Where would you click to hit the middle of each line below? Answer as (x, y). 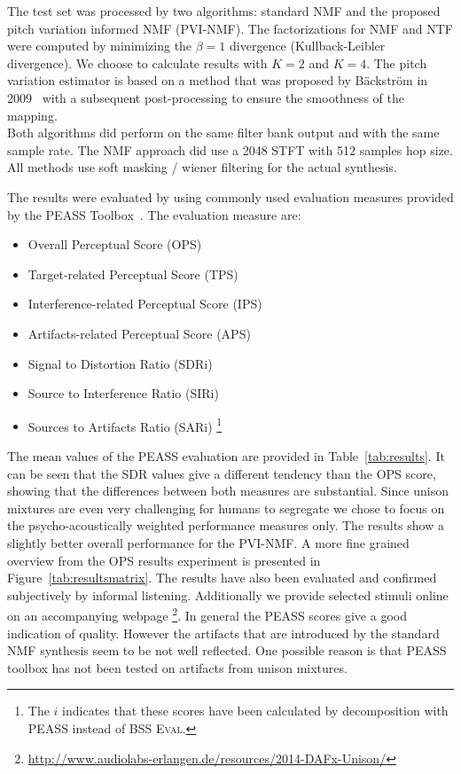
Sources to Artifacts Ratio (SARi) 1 (125, 425)
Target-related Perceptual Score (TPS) (133, 274)
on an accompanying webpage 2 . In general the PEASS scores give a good (207, 614)
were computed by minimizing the (100, 46)
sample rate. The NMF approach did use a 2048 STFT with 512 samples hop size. (230, 149)
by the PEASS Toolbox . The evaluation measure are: (154, 214)
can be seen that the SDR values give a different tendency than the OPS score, (222, 473)
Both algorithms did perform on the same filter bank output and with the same (223, 133)
